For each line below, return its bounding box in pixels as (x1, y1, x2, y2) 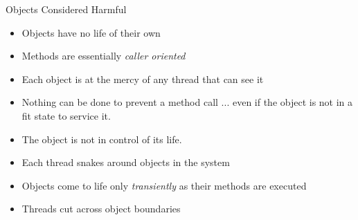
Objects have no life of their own (21, 25, 161, 39)
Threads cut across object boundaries (21, 201, 181, 216)
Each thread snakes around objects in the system (21, 155, 230, 169)
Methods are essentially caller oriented (21, 48, 186, 63)
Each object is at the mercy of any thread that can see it (21, 71, 264, 86)
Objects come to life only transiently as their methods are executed (21, 178, 307, 192)
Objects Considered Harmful (6, 2, 127, 16)
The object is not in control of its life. (21, 131, 182, 146)
